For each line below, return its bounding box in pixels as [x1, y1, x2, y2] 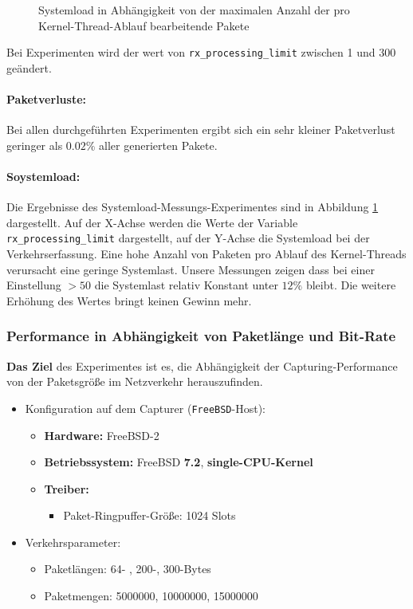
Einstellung [6, 277, 61, 293]
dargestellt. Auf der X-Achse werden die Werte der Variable [6, 214, 298, 230]
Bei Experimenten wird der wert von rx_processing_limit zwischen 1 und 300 [6, 44, 396, 61]
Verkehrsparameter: [25, 533, 121, 550]
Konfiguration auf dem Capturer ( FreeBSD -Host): [25, 399, 265, 416]
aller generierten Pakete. [99, 136, 218, 153]
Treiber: [44, 480, 89, 497]
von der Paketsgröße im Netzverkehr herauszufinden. [6, 373, 263, 390]
